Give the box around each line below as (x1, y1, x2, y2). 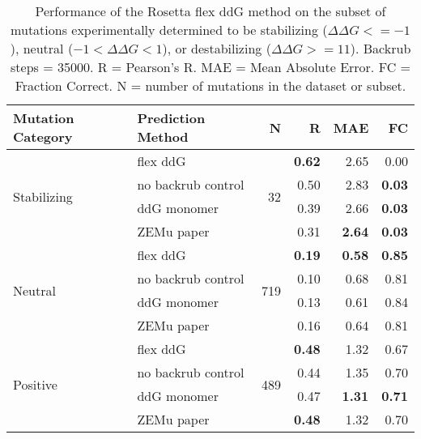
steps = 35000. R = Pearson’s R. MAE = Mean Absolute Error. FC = (11, 58, 410, 76)
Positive (13, 374, 57, 394)
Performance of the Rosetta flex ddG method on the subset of (35, 2, 386, 20)
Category (13, 127, 73, 146)
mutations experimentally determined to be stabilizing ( (11, 20, 328, 39)
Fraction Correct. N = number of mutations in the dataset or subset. (15, 76, 406, 95)
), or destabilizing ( (162, 39, 271, 58)
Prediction (137, 109, 206, 127)
